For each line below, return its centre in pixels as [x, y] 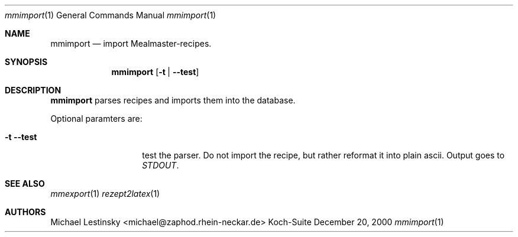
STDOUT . [161, 165]
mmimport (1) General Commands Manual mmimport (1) [111, 15]
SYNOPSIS [26, 62]
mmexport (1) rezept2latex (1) [105, 194]
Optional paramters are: [96, 119]
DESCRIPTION [33, 90]
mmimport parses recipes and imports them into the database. [173, 100]
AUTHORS [25, 212]
